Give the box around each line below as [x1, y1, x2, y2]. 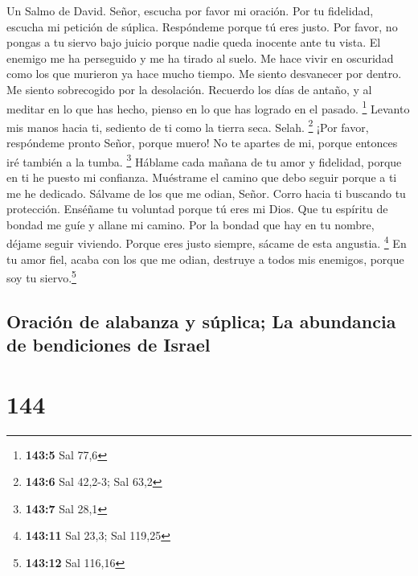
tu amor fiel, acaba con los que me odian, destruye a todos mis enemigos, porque [6, 250, 404, 267]
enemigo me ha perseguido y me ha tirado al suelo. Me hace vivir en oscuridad [6, 49, 394, 66]
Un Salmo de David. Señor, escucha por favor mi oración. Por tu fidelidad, [6, 2, 374, 19]
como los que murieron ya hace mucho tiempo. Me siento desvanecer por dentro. [6, 65, 402, 82]
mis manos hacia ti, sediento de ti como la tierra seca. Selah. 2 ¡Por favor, [6, 116, 369, 135]
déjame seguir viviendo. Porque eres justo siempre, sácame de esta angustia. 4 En [6, 232, 407, 251]
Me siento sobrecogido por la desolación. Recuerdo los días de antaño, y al [6, 80, 372, 97]
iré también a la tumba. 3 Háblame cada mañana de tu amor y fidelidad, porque [6, 150, 402, 170]
